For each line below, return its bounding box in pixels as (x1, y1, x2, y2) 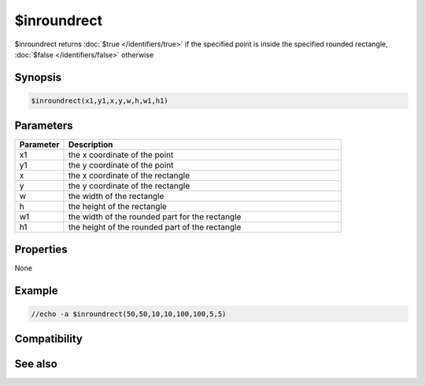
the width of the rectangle (68, 191, 164, 202)
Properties (14, 242, 68, 255)
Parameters (14, 119, 73, 133)
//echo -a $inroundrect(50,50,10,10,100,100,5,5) (31, 309, 227, 318)
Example (14, 284, 58, 297)
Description (68, 139, 113, 150)
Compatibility (14, 333, 83, 346)
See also (14, 358, 58, 371)
